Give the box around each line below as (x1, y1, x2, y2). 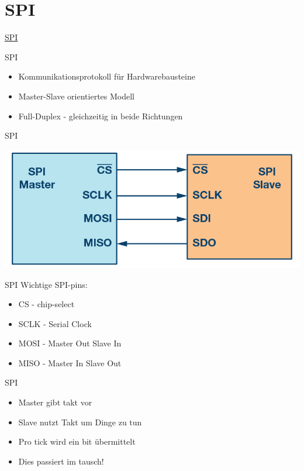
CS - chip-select (18, 298, 75, 310)
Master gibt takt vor (18, 396, 92, 408)
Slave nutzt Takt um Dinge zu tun (18, 415, 142, 428)
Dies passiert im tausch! (18, 455, 104, 467)
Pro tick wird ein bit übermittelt (18, 435, 136, 448)
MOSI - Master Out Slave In (18, 337, 122, 349)
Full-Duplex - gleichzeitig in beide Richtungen (18, 109, 183, 122)
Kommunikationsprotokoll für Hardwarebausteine (18, 70, 195, 82)
